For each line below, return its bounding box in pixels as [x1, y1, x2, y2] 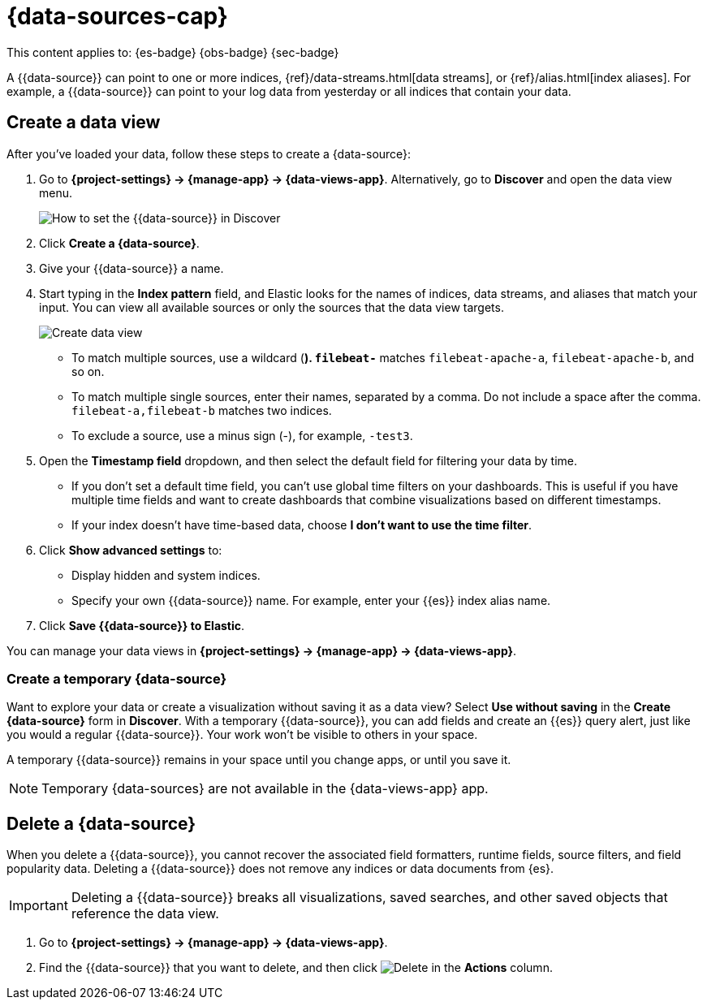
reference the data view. [71, 905, 219, 922]
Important [9, 897, 68, 914]
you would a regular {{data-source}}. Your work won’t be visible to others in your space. [6, 728, 478, 742]
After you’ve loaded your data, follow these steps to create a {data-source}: [6, 146, 412, 161]
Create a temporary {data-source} [6, 670, 227, 687]
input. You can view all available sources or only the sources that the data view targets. [39, 300, 504, 314]
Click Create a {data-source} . [39, 235, 200, 250]
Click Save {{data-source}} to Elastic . [39, 618, 245, 633]
